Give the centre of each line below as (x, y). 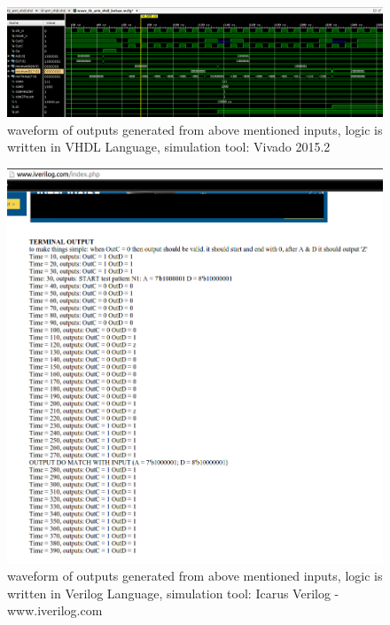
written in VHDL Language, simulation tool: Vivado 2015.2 (169, 147)
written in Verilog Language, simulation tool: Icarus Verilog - (173, 593)
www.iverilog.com (55, 610)
